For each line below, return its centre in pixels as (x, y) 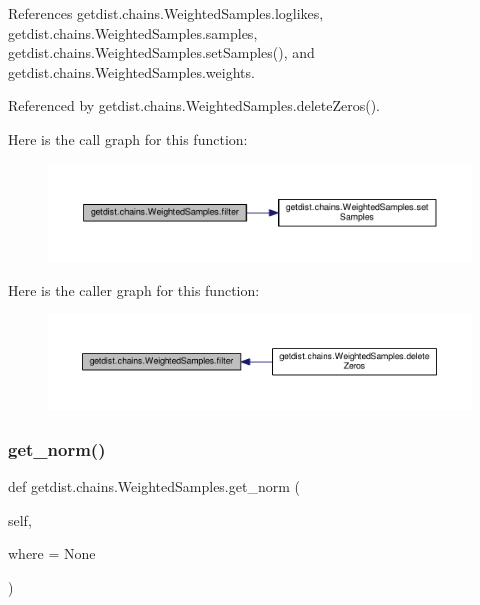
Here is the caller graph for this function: (134, 289)
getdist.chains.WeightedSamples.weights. (131, 71)
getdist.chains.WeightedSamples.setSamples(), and (161, 52)
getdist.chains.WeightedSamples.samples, (133, 32)
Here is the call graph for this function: (128, 138)
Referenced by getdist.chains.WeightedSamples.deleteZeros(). (194, 105)
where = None (52, 553)
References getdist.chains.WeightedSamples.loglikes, (166, 13)
